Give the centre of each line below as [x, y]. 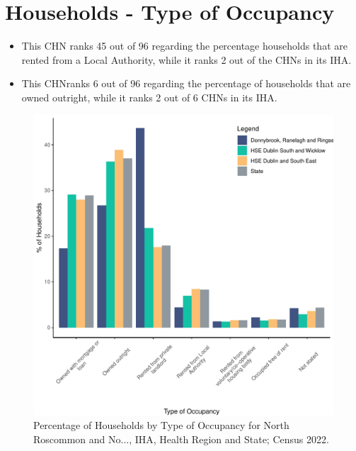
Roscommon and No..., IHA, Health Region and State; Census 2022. [181, 439]
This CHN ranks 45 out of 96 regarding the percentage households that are [184, 46]
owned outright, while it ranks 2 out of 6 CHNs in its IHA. [149, 97]
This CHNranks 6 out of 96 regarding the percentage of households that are [186, 83]
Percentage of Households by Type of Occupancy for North [161, 425]
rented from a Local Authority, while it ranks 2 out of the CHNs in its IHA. [186, 59]
